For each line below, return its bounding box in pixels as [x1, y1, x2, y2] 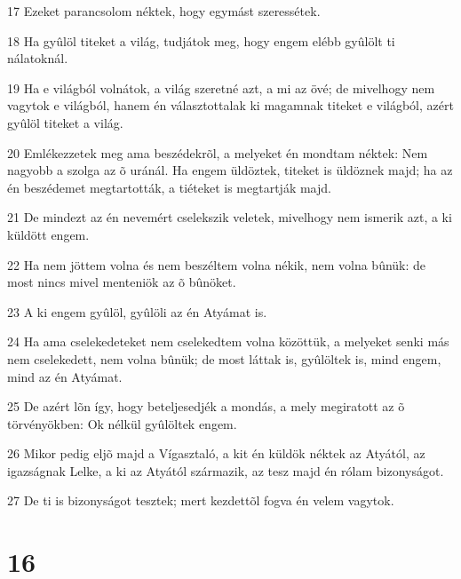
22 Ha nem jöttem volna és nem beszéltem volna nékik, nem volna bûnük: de [7, 255, 426, 274]
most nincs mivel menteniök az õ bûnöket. [7, 273, 236, 291]
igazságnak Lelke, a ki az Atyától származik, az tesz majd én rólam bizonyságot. [7, 461, 444, 480]
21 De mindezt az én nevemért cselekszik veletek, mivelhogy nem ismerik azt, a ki [7, 208, 452, 226]
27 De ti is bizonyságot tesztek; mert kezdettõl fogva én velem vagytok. [7, 491, 394, 510]
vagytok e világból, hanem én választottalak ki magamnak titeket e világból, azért [7, 96, 454, 115]
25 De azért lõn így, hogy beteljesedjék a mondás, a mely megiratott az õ [7, 397, 405, 416]
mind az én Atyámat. [7, 367, 123, 385]
